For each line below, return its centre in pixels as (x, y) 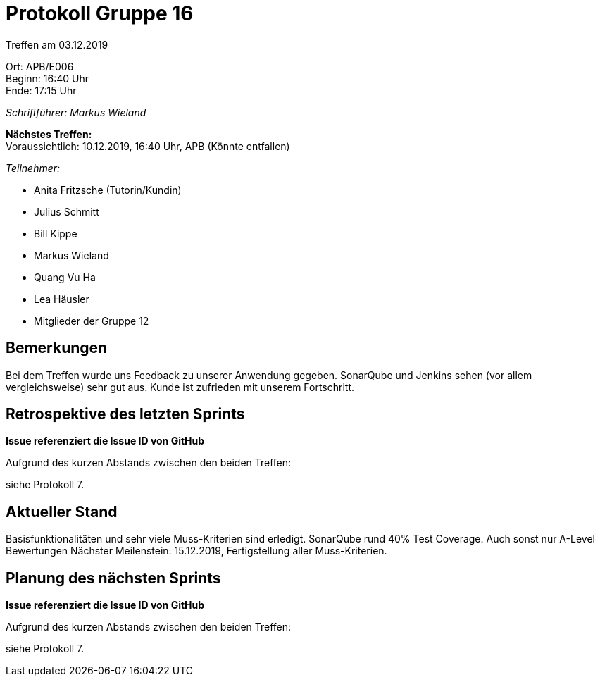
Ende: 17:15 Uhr (41, 90)
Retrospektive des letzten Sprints (125, 414)
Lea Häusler (62, 299)
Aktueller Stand (62, 512)
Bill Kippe (56, 233)
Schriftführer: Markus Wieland (76, 112)
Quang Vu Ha (65, 277)
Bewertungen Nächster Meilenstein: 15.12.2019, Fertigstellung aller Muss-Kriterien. (196, 551)
